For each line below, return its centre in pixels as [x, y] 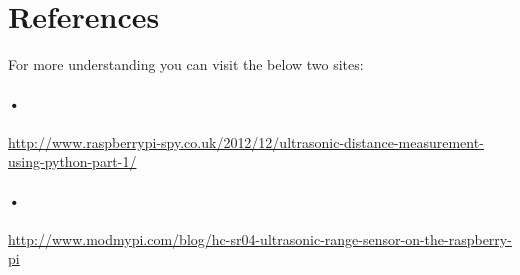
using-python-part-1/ [72, 161]
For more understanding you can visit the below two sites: [186, 64]
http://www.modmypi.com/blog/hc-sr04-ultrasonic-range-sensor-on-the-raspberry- [260, 238]
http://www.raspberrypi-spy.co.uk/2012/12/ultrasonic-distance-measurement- [246, 141]
